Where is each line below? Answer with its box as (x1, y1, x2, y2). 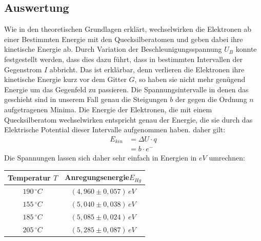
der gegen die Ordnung (175, 94, 247, 105)
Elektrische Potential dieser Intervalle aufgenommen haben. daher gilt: (4, 124, 226, 135)
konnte (235, 44, 257, 54)
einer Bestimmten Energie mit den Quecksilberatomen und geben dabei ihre (4, 33, 243, 44)
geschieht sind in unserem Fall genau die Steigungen (4, 94, 168, 105)
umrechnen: (209, 152, 245, 163)
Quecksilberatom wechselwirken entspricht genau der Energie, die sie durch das (4, 114, 253, 125)
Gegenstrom (4, 64, 42, 74)
